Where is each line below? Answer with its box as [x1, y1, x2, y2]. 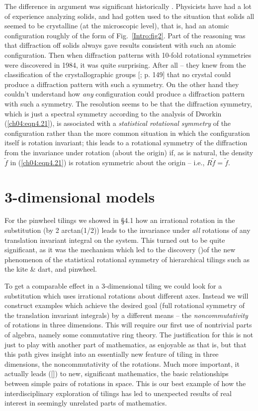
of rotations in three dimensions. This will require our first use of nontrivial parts [4, 319, 252, 330]
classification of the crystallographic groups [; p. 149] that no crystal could [4, 69, 231, 80]
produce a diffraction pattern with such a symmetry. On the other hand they [4, 79, 239, 89]
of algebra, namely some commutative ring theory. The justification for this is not [4, 329, 254, 339]
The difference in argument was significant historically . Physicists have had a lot [4, 1, 252, 11]
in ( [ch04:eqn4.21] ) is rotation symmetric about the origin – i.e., [10, 157, 205, 167]
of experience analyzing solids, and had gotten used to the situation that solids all [4, 10, 255, 21]
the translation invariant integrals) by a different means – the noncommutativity [4, 309, 248, 320]
